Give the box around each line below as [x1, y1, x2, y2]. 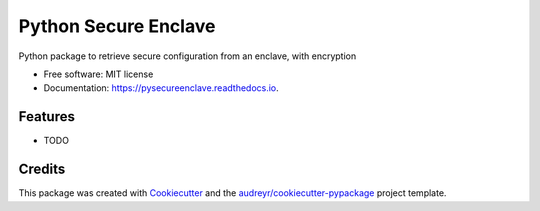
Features [18, 108, 75, 125]
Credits [18, 161, 66, 178]
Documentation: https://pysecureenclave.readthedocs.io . [43, 82, 279, 94]
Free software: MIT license [43, 68, 154, 80]
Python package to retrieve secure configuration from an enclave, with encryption [18, 50, 357, 62]
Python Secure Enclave [18, 15, 216, 37]
